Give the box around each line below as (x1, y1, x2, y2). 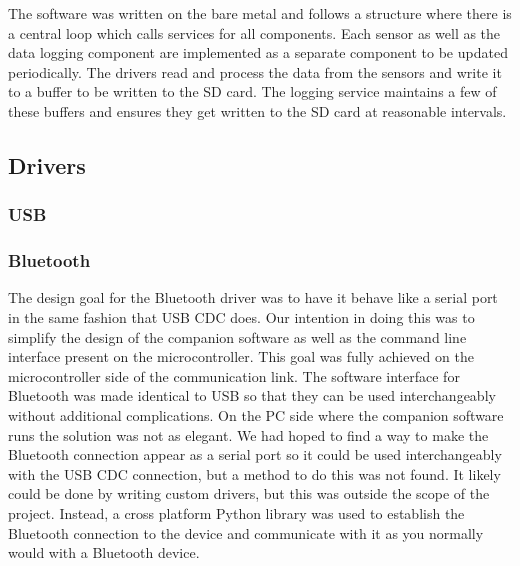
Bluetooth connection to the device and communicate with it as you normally (8, 522, 484, 543)
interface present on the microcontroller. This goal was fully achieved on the (8, 346, 474, 367)
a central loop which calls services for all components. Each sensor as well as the (8, 22, 501, 43)
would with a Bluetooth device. (8, 542, 200, 563)
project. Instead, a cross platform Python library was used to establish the (8, 502, 465, 523)
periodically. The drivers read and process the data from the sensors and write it (8, 61, 502, 82)
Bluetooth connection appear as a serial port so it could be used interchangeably (8, 444, 502, 465)
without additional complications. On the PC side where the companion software (8, 404, 504, 425)
